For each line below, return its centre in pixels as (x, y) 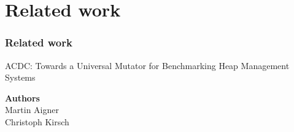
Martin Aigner (32, 110)
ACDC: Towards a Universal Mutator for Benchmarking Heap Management (147, 65)
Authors (22, 97)
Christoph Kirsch (37, 121)
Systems (20, 77)
